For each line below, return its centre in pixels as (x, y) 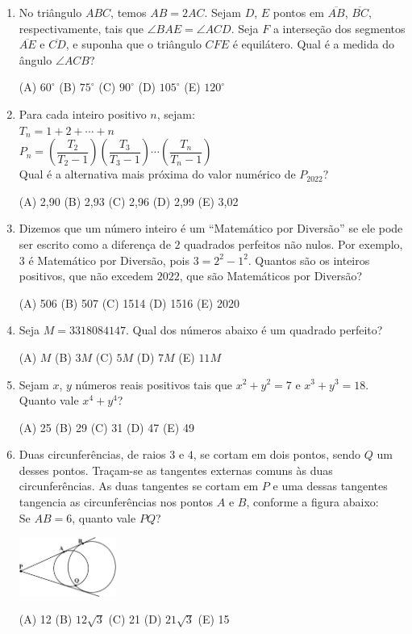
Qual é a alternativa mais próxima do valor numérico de (157, 174)
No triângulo (50, 12)
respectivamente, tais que (81, 28)
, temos (129, 12)
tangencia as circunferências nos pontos (116, 502)
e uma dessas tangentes (330, 486)
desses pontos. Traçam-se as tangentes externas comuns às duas (176, 470)
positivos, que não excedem (86, 276)
